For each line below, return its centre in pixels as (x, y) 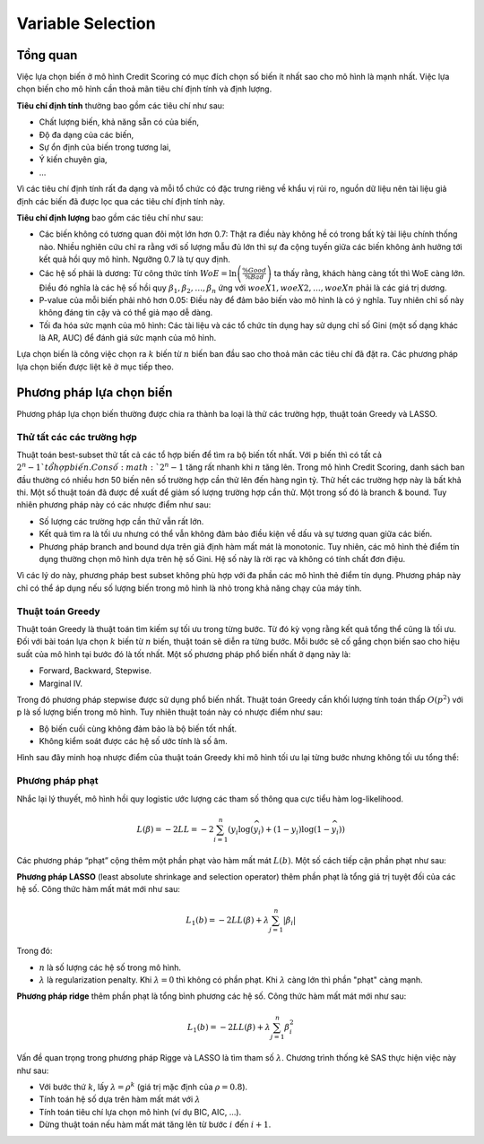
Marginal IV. (61, 683)
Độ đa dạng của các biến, (86, 134)
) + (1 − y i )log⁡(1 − (295, 830)
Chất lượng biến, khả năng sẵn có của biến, (119, 122)
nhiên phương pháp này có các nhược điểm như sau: (114, 505)
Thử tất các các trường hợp (77, 437)
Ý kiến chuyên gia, (73, 160)
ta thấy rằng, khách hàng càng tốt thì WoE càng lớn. (370, 273)
